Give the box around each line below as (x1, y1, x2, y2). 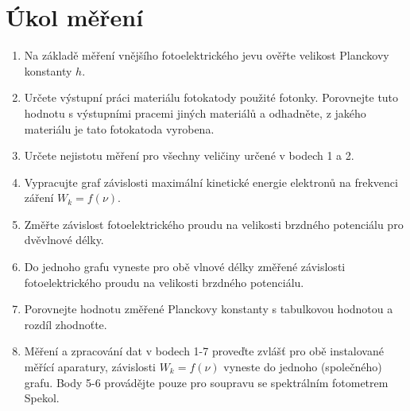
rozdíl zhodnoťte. (24, 316, 107, 332)
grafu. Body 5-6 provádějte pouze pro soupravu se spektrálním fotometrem (24, 374, 389, 390)
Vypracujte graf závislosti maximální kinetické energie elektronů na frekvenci (24, 173, 398, 190)
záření (24, 189, 54, 206)
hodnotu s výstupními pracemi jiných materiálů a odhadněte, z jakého (24, 104, 366, 121)
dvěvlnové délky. (24, 231, 104, 248)
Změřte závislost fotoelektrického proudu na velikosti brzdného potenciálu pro (24, 215, 404, 232)
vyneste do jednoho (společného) (223, 359, 382, 375)
